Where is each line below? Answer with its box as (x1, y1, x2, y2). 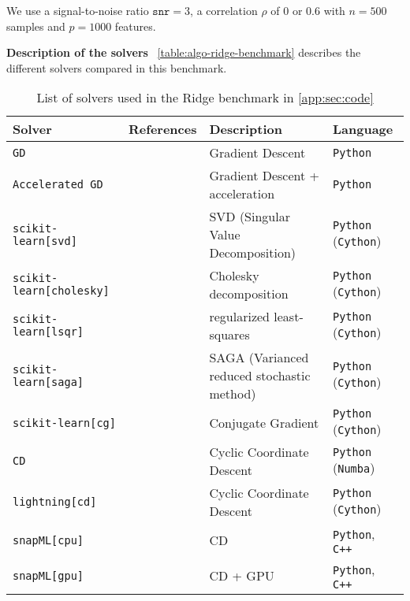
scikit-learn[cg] (13, 416, 116, 429)
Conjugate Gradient (209, 414, 319, 432)
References (129, 120, 197, 139)
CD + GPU (209, 566, 274, 585)
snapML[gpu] (13, 569, 84, 582)
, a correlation (190, 2, 258, 18)
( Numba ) (333, 458, 375, 477)
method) (209, 384, 256, 403)
